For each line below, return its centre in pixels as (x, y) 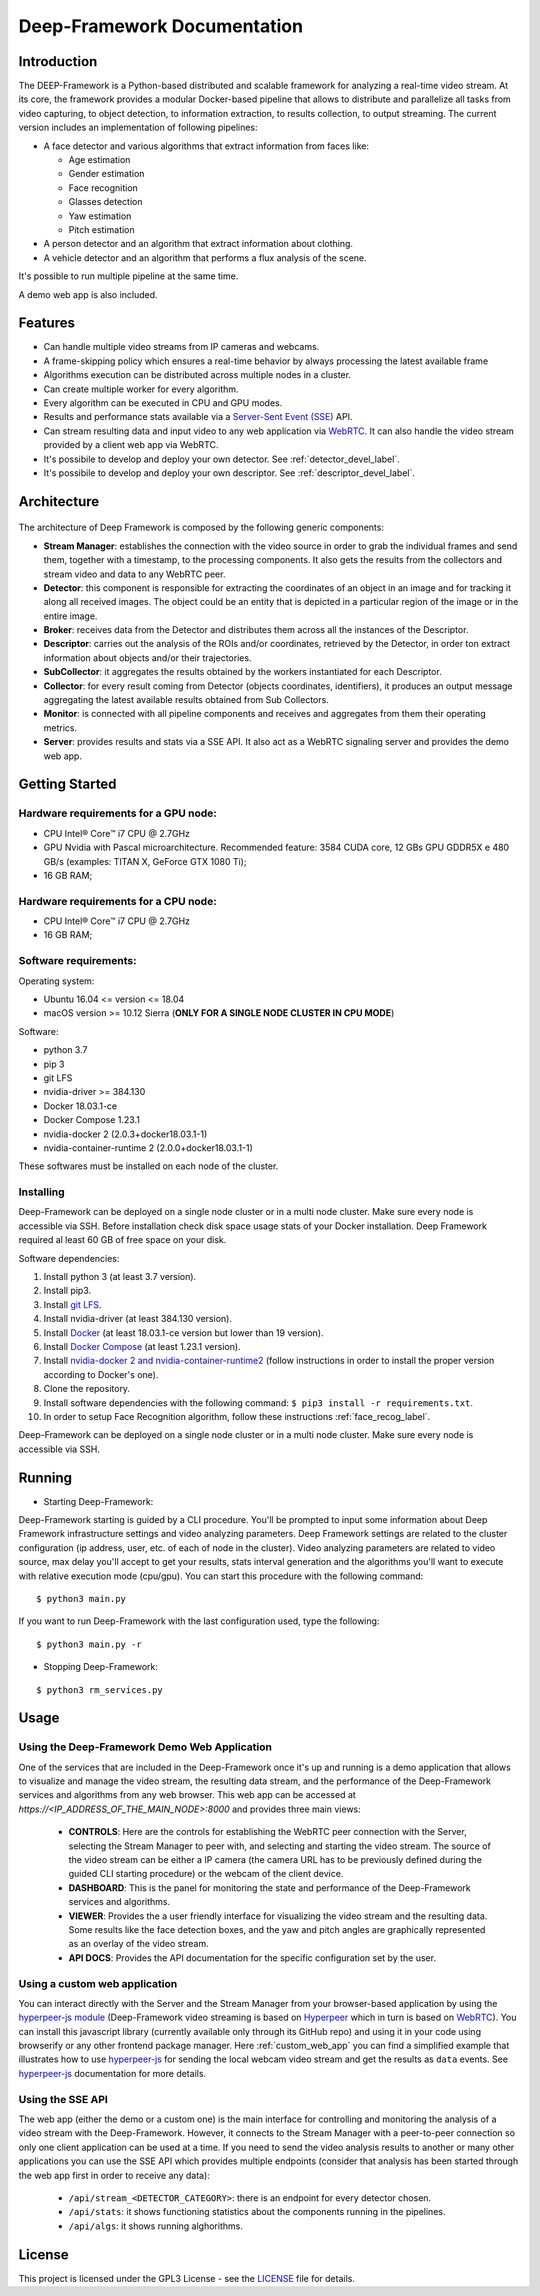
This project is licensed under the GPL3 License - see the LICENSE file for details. (186, 2278)
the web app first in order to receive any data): (114, 2175)
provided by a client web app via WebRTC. (131, 445)
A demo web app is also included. (88, 294)
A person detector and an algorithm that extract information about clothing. (198, 244)
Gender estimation (106, 174)
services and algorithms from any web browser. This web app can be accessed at (187, 1795)
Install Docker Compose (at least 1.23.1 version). (142, 1346)
